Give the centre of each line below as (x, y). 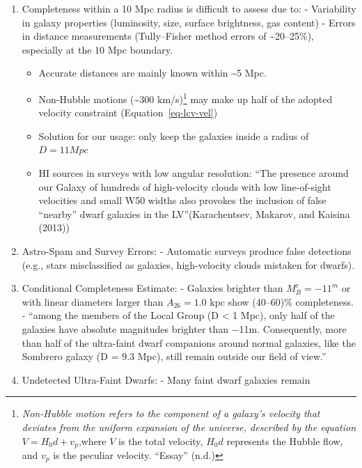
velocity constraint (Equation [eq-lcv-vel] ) (128, 112)
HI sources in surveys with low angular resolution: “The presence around (194, 173)
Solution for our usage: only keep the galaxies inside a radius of (174, 135)
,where (92, 440)
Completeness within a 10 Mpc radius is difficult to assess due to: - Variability (189, 8)
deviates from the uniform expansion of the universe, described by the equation (189, 427)
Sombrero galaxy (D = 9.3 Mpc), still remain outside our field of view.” (174, 356)
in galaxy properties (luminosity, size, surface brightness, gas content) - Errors (189, 22)
